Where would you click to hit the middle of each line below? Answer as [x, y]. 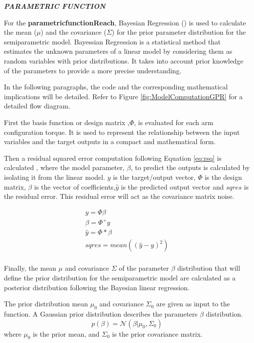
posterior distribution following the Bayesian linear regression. [97, 287]
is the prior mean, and [66, 333]
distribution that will [209, 268]
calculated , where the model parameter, [64, 167]
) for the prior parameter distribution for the [179, 32]
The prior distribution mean [46, 304]
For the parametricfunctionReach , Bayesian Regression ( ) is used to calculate [125, 22]
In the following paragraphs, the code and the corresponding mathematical [116, 87]
